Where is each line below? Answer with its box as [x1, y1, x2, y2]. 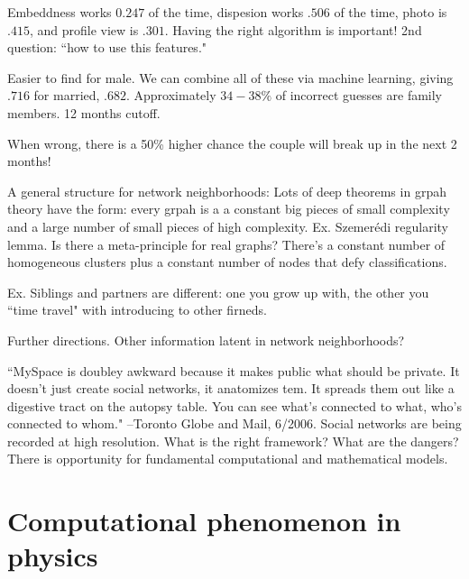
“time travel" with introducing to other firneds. [7, 300, 267, 319]
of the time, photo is [334, 3, 447, 21]
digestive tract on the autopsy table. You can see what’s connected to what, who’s [7, 396, 462, 415]
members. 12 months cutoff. [7, 103, 161, 122]
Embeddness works [7, 3, 112, 21]
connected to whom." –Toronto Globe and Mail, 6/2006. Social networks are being [7, 414, 462, 433]
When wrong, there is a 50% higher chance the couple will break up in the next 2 [7, 133, 457, 152]
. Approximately [126, 86, 216, 105]
